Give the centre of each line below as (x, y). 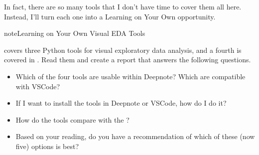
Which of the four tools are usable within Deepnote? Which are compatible (130, 76)
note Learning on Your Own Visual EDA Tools (75, 33)
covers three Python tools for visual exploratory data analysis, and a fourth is (123, 50)
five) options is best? (47, 146)
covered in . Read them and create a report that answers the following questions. (128, 60)
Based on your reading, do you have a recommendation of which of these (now (135, 136)
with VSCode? (38, 86)
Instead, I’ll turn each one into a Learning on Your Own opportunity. (110, 16)
